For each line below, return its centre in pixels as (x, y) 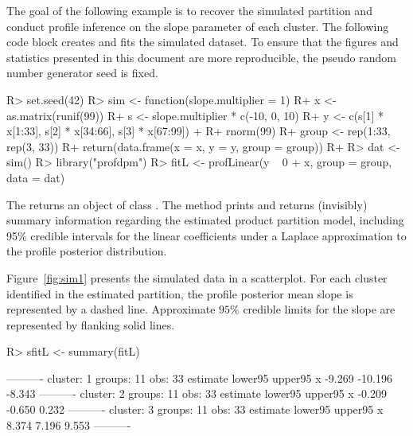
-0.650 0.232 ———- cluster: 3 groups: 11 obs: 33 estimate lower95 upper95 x (195, 409)
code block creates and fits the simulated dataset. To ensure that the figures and (203, 42)
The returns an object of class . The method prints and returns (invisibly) (187, 204)
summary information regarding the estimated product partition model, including (205, 220)
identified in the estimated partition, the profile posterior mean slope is (180, 293)
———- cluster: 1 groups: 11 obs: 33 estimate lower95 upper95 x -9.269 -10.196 (199, 378)
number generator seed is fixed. (82, 73)
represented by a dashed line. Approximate (111, 309)
